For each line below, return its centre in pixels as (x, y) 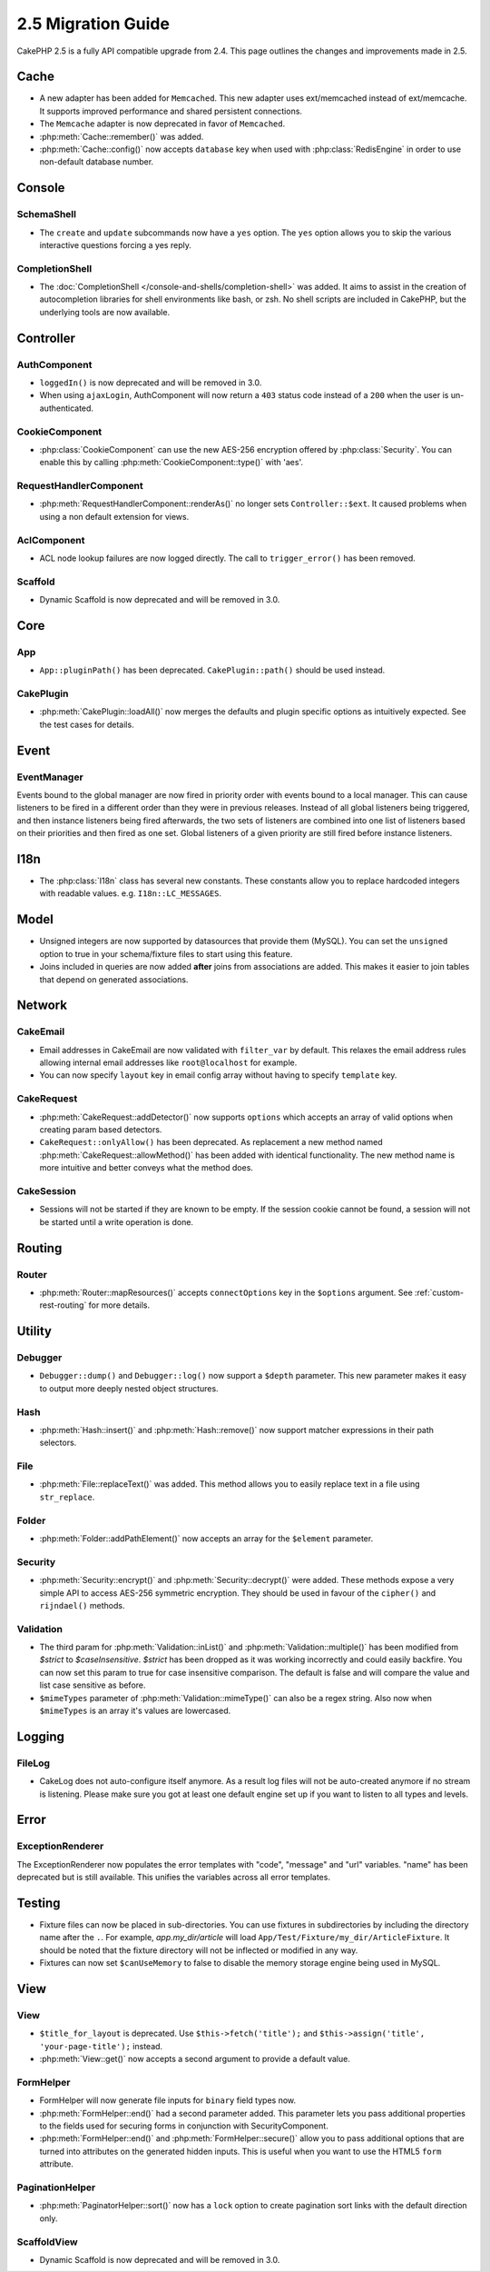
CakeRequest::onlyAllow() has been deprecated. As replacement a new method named (211, 1142)
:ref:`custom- (439, 1292)
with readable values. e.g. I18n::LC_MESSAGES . (131, 893)
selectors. (58, 1443)
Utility (34, 1331)
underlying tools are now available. (105, 312)
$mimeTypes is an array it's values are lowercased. (135, 1711)
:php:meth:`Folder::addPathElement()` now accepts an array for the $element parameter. (206, 1539)
